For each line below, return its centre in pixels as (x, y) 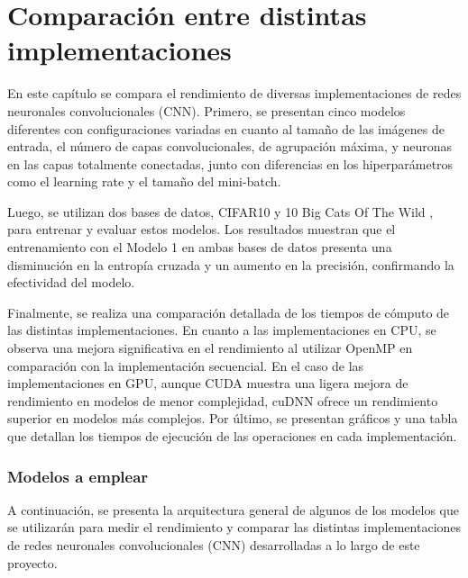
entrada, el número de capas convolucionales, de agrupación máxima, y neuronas (230, 146)
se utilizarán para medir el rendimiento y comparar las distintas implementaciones (234, 527)
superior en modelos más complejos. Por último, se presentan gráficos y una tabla (233, 418)
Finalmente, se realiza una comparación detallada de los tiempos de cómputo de (229, 312)
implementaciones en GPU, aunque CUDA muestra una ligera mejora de (208, 383)
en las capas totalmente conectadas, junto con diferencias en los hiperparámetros (230, 163)
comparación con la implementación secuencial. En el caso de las (186, 365)
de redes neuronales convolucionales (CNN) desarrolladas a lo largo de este (214, 545)
